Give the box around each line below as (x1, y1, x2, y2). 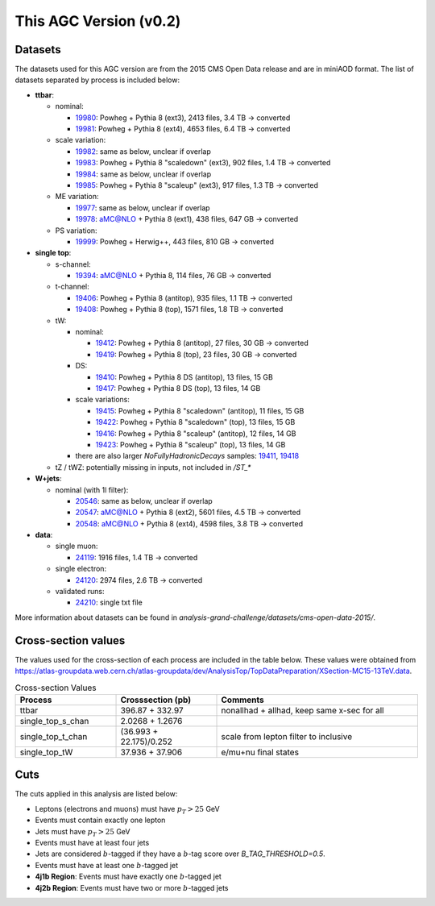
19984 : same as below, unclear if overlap (75, 169, 212, 179)
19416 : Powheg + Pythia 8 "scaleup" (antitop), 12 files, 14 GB (95, 428, 296, 438)
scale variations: (75, 395, 130, 405)
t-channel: (55, 282, 90, 292)
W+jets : (35, 474, 62, 484)
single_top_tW (19, 746, 73, 758)
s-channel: (55, 259, 92, 269)
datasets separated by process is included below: (14, 75, 180, 85)
